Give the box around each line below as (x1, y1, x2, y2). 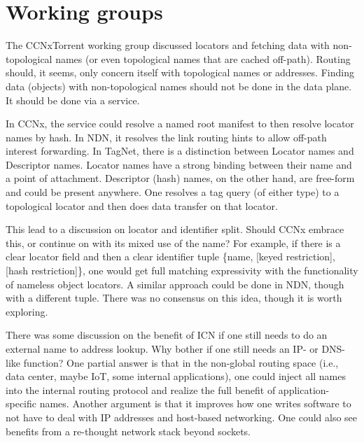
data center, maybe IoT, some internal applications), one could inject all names (6, 369, 346, 384)
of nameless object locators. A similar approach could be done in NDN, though (6, 276, 344, 291)
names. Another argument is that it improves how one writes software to (39, 396, 351, 411)
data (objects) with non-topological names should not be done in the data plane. (6, 78, 352, 93)
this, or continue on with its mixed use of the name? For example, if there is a (6, 235, 341, 250)
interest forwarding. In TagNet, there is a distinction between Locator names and (6, 143, 354, 158)
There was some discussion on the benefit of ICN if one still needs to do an (6, 328, 328, 342)
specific (6, 396, 37, 411)
